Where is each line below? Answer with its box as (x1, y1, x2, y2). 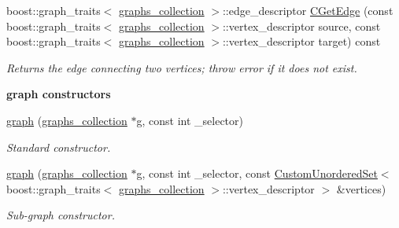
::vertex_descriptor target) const (222, 33, 381, 50)
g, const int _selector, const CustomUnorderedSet (136, 165, 378, 182)
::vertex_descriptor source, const (222, 17, 381, 34)
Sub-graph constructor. (6, 207, 115, 223)
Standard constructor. (6, 138, 111, 155)
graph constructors (6, 86, 111, 102)
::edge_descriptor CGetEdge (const (222, 2, 393, 18)
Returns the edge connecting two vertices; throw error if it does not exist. (6, 59, 357, 75)
